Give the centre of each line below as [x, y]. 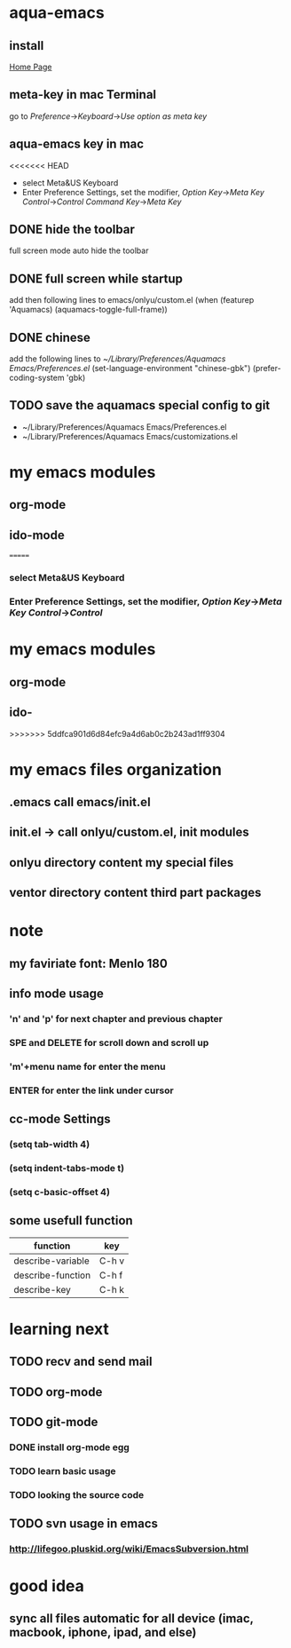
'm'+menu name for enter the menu [87, 1066]
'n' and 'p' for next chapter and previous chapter [116, 1019]
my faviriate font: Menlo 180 [89, 963]
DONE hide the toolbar [72, 230]
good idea [47, 1585]
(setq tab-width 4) [50, 1145]
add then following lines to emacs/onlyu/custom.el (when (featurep [132, 300]
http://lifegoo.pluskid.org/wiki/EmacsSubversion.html [129, 1549]
